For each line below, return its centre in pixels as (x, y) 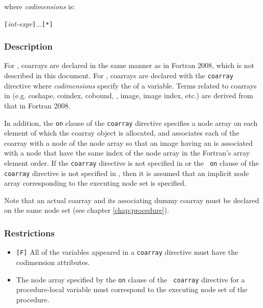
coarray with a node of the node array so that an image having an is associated (128, 142)
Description (28, 46)
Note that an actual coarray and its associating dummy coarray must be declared (132, 200)
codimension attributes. (53, 262)
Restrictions (29, 233)
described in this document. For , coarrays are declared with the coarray (119, 75)
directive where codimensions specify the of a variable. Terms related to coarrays (130, 85)
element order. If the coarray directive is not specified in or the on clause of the (131, 162)
